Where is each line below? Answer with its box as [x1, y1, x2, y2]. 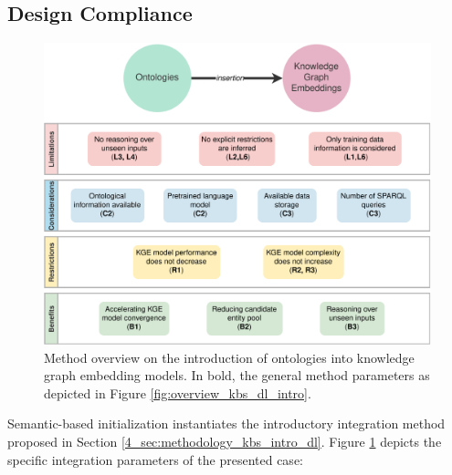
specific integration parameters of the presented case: [7, 449, 303, 469]
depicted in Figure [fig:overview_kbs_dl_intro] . [44, 383, 311, 402]
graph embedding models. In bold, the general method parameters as [44, 366, 430, 385]
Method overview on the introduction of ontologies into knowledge [44, 347, 415, 367]
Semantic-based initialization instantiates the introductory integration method [7, 414, 446, 433]
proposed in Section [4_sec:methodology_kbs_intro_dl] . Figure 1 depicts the [7, 432, 442, 450]
